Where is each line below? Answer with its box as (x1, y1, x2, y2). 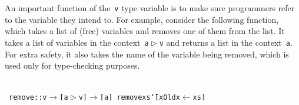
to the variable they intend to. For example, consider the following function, (5, 13, 279, 25)
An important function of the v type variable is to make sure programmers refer (5, 2, 295, 13)
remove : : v (9, 93, 47, 102)
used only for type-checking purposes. (5, 59, 140, 72)
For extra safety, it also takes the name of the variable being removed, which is (5, 48, 289, 60)
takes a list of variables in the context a (5, 36, 149, 48)
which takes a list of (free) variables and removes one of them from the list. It (5, 25, 285, 37)
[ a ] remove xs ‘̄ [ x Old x (99, 93, 180, 102)
